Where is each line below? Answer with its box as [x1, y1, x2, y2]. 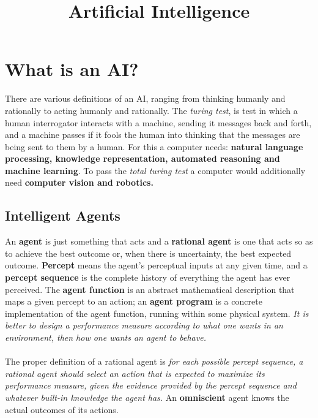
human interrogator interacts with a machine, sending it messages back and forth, [5, 116, 312, 129]
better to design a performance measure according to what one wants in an [5, 319, 283, 332]
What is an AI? [5, 56, 139, 82]
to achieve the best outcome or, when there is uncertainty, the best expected [5, 246, 292, 259]
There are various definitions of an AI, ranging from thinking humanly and [5, 92, 286, 105]
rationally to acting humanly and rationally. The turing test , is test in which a [5, 104, 298, 116]
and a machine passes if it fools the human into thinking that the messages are [5, 128, 300, 141]
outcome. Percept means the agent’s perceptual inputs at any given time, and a [5, 259, 308, 272]
